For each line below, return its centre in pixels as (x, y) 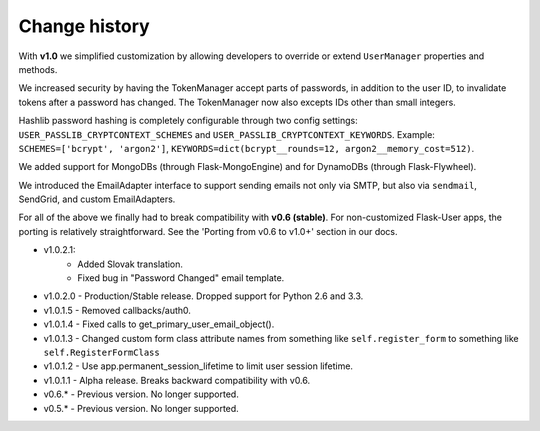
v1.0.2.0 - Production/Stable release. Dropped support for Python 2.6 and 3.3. (203, 296)
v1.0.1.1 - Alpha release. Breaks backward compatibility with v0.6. (177, 380)
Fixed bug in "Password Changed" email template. (181, 278)
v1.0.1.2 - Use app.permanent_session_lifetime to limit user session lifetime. (198, 366)
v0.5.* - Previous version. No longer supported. (141, 408)
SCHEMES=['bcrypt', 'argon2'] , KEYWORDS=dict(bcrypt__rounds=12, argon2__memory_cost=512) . (246, 148)
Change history (84, 26)
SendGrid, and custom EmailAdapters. (97, 199)
